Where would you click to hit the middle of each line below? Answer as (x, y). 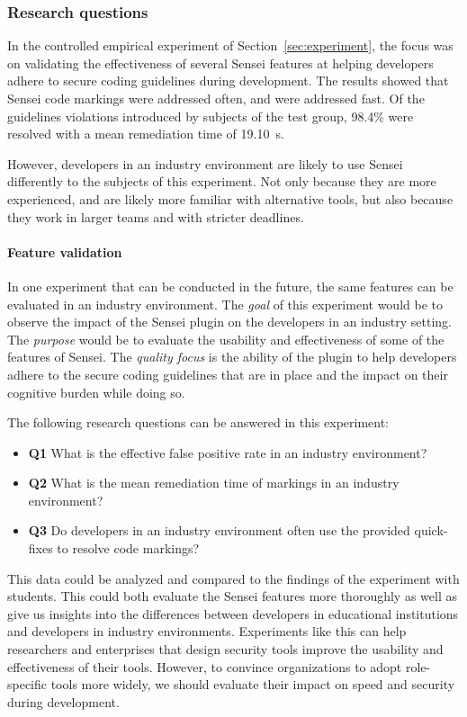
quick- (431, 530)
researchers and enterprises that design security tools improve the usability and (225, 649)
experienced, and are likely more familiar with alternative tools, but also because (230, 198)
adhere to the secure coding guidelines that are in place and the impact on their (228, 374)
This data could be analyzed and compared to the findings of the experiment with (233, 578)
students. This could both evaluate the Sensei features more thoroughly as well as (232, 596)
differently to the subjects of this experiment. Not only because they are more (222, 181)
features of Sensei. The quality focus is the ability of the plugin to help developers (232, 357)
